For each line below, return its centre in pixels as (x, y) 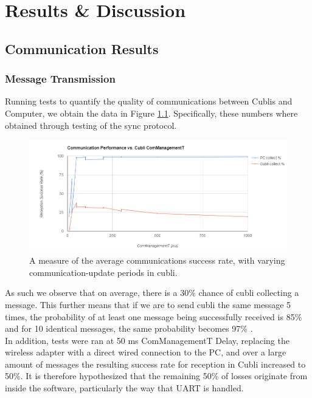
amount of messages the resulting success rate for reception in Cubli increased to (155, 364)
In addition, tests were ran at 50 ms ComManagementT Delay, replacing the (147, 340)
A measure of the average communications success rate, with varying (157, 260)
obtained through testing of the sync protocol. (91, 125)
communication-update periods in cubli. (103, 272)
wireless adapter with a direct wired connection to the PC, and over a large (146, 352)
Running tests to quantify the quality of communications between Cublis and (149, 101)
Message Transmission (60, 79)
